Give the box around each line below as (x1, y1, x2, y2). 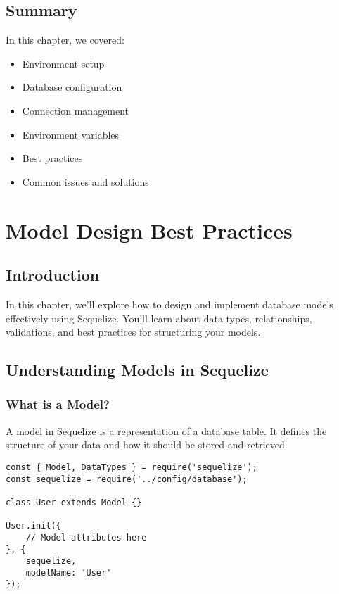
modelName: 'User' (25, 567, 112, 578)
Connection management (22, 103, 129, 118)
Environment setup (22, 56, 105, 70)
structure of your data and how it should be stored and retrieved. (6, 437, 288, 452)
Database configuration (22, 80, 122, 94)
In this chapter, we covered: (6, 32, 124, 47)
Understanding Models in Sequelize (6, 359, 269, 381)
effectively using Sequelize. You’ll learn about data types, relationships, (6, 310, 312, 325)
